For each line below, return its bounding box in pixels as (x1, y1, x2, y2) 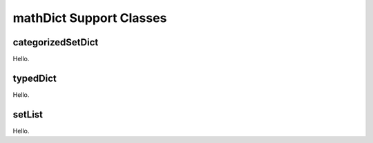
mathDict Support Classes (12, 10, 167, 25)
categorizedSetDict (12, 36, 99, 48)
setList (12, 109, 44, 120)
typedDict (12, 72, 57, 84)
